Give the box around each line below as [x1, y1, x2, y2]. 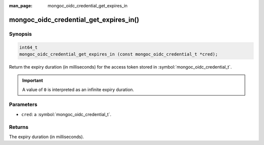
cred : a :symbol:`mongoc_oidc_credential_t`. [21, 111, 111, 117]
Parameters [9, 101, 38, 108]
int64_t [19, 45, 38, 50]
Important [22, 77, 44, 83]
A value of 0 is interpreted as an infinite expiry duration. [22, 86, 134, 93]
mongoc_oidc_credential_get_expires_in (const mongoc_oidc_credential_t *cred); [19, 51, 218, 57]
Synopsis [9, 30, 32, 37]
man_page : [9, 3, 33, 8]
